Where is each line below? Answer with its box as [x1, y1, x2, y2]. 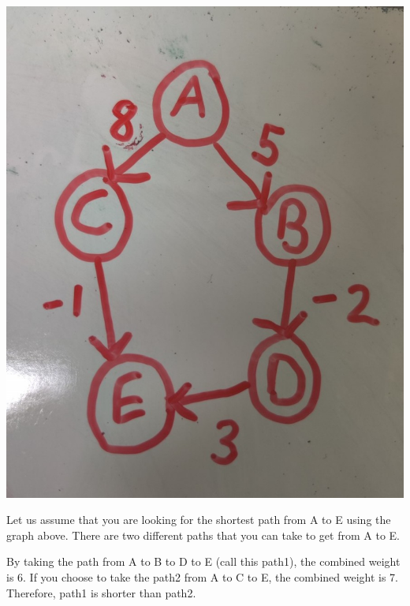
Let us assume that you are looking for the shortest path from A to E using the [6, 511, 391, 528]
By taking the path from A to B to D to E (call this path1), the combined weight [6, 553, 401, 570]
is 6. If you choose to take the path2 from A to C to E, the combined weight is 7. [6, 568, 399, 585]
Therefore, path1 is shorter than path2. [6, 584, 196, 600]
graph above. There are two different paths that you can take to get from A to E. [6, 526, 400, 543]
